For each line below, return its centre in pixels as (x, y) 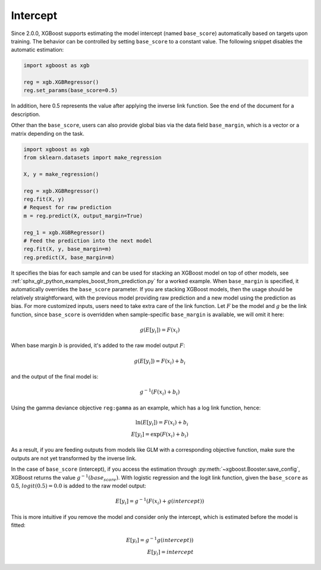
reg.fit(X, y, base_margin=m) (67, 249)
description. (26, 114)
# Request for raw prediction (67, 207)
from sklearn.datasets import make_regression (92, 158)
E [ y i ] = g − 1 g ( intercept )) (160, 540)
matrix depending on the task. (48, 133)
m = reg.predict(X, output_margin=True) (83, 216)
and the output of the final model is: (55, 377)
